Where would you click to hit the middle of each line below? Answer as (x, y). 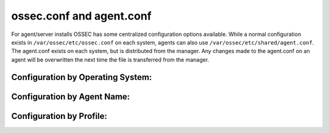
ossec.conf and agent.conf (81, 16)
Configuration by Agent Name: (71, 97)
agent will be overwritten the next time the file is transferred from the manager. (110, 59)
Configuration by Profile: (59, 116)
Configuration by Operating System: (82, 77)
